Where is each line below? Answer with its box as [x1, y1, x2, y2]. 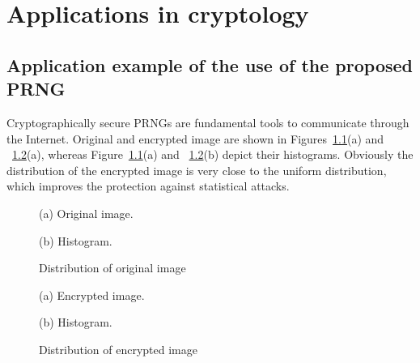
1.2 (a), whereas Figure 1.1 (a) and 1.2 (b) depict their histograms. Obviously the [12, 146, 414, 163]
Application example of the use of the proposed [6, 52, 413, 77]
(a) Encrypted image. [39, 286, 145, 303]
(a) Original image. [39, 204, 134, 221]
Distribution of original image [39, 259, 186, 276]
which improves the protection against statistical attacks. [6, 177, 290, 194]
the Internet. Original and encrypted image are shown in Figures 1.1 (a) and [6, 130, 384, 147]
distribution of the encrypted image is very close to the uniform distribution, [6, 161, 387, 178]
